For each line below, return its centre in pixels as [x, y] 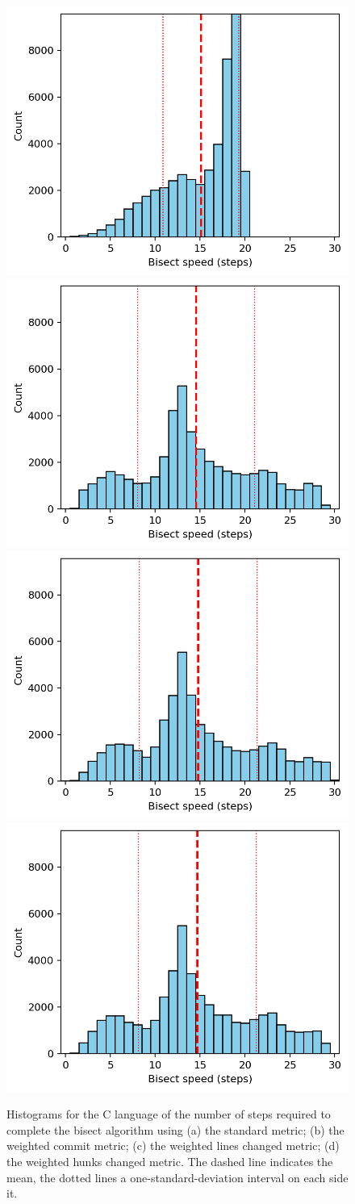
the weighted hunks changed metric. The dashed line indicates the [170, 1161]
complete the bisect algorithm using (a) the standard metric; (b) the [175, 1129]
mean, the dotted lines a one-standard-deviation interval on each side [177, 1177]
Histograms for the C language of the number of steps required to [169, 1114]
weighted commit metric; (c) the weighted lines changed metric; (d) [173, 1145]
